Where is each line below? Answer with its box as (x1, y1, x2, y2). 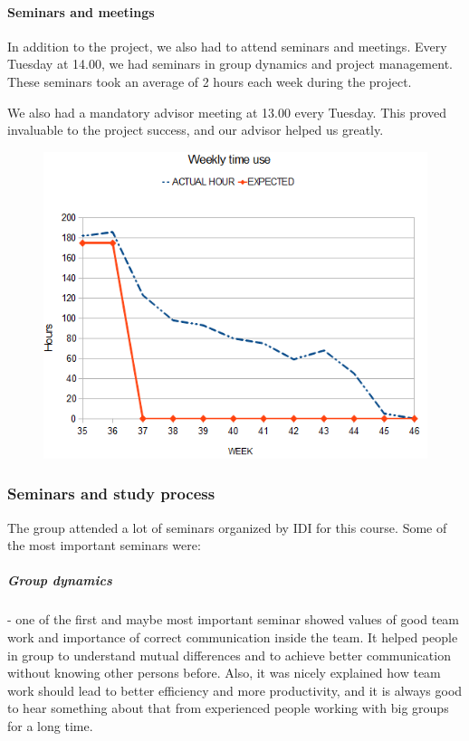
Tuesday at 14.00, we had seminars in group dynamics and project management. (7, 54, 453, 73)
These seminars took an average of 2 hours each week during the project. (7, 71, 412, 90)
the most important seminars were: (7, 536, 201, 555)
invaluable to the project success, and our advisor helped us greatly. (7, 120, 384, 139)
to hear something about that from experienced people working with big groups (7, 698, 449, 717)
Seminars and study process (7, 482, 215, 505)
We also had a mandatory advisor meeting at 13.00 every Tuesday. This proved (7, 102, 447, 121)
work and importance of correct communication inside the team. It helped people (7, 627, 458, 646)
